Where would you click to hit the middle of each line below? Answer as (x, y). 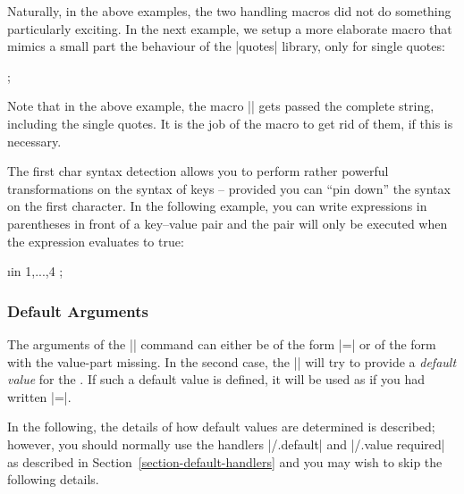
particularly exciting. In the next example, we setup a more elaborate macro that (230, 28)
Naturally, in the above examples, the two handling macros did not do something (229, 11)
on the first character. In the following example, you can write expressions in (217, 206)
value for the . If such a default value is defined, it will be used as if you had (216, 379)
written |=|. (39, 396)
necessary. (34, 141)
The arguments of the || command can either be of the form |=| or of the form (222, 343)
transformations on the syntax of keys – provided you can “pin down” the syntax (229, 188)
